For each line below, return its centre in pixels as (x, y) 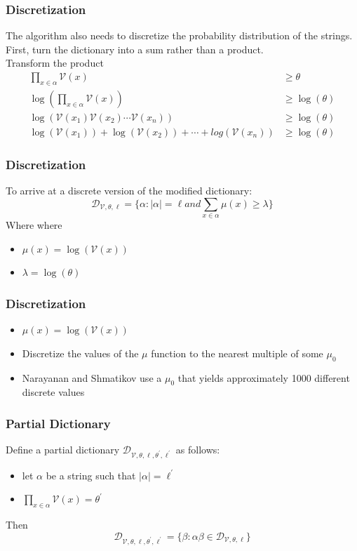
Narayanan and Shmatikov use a (92, 377)
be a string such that (91, 475)
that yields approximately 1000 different (264, 377)
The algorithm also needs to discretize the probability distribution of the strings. (179, 35)
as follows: (198, 450)
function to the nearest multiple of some (237, 353)
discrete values (53, 392)
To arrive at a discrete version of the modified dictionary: (129, 191)
